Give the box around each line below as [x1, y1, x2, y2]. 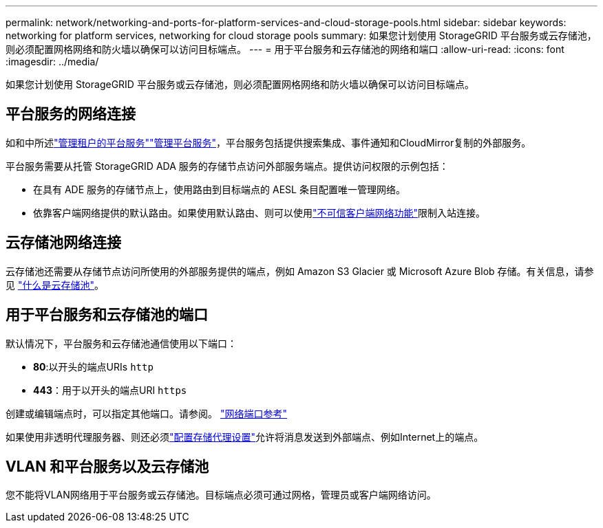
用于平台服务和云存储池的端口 [6, 306, 208, 324]
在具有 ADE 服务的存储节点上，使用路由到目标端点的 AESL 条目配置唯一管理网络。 [33, 183, 405, 195]
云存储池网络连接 [6, 234, 121, 252]
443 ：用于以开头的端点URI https [33, 384, 187, 396]
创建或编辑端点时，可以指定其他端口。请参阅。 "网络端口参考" [6, 407, 287, 419]
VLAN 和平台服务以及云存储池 [6, 457, 209, 475]
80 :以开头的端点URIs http [33, 360, 154, 373]
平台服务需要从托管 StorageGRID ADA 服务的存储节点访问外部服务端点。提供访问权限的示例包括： [6, 159, 449, 172]
